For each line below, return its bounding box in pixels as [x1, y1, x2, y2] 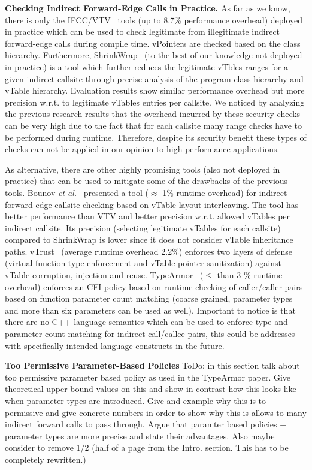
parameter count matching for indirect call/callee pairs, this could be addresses [5, 327, 295, 340]
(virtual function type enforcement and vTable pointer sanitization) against [5, 257, 281, 269]
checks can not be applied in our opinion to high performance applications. [5, 143, 280, 155]
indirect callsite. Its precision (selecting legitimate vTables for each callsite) [5, 221, 281, 234]
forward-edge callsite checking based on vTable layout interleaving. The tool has [5, 198, 299, 210]
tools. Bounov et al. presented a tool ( [5, 186, 149, 198]
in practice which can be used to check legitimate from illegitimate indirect [5, 25, 280, 38]
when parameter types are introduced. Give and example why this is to [5, 394, 266, 406]
